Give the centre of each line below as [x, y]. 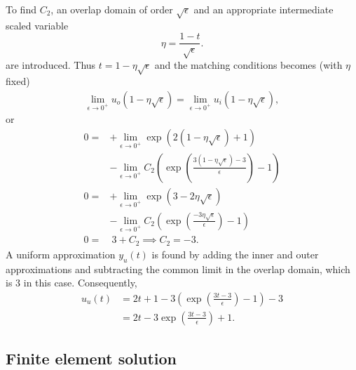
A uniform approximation [61, 254]
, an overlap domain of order [112, 9]
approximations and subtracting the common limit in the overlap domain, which [178, 269]
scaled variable [37, 25]
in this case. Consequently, [80, 283]
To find [21, 9]
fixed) [18, 80]
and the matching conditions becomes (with [248, 65]
